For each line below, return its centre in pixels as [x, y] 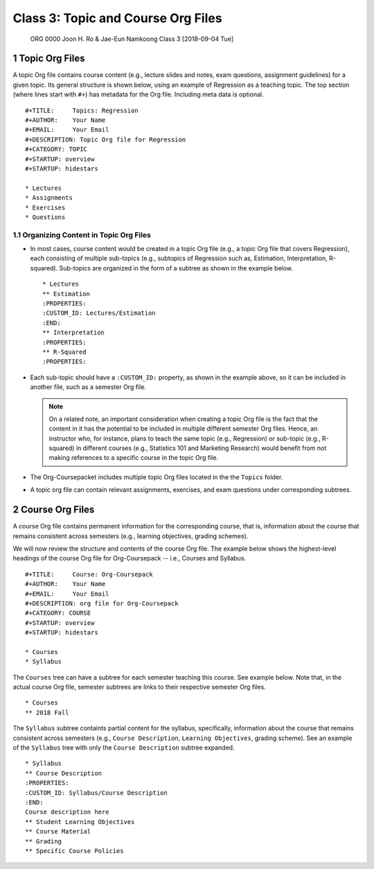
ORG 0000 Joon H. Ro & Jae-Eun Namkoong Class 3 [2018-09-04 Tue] [132, 39]
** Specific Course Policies [74, 851]
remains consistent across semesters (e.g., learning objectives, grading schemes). [131, 536]
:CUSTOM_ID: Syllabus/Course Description [96, 793]
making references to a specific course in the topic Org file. [133, 458]
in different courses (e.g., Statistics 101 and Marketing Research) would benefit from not [201, 448]
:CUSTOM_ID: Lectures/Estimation [99, 313]
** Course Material [58, 832]
